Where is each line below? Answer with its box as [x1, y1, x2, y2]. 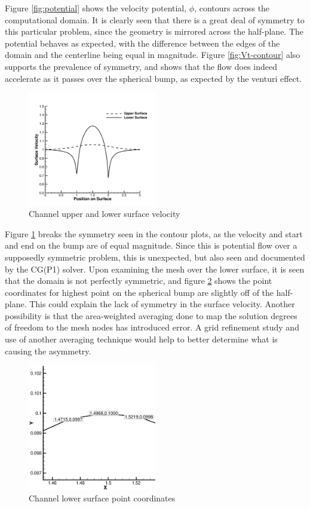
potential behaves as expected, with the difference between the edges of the [5, 36, 280, 49]
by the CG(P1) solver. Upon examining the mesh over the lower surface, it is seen [5, 262, 305, 275]
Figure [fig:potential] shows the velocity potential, [5, 2, 187, 14]
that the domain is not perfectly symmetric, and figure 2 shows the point [5, 274, 272, 287]
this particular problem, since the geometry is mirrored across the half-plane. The [5, 25, 304, 38]
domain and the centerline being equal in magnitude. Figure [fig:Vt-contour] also [5, 48, 300, 61]
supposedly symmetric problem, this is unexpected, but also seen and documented [5, 250, 305, 263]
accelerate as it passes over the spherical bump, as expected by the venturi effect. [5, 72, 302, 84]
